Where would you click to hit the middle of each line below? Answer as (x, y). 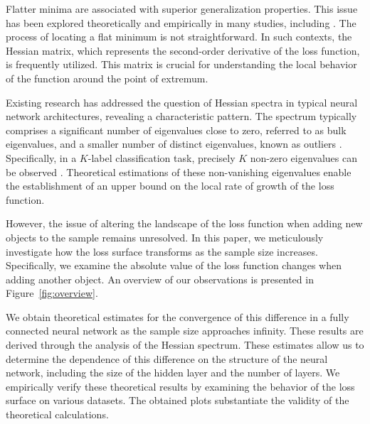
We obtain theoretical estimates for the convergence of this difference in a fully (178, 316)
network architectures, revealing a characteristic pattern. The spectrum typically (181, 116)
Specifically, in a (41, 157)
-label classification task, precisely (162, 157)
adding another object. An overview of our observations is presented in (160, 279)
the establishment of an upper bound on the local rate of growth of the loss (170, 186)
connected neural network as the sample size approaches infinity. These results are (185, 331)
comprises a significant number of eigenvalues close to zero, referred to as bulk (176, 130)
